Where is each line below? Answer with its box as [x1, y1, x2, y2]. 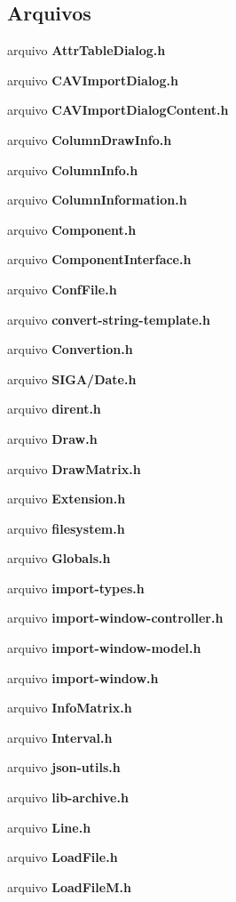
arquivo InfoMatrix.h [7, 698, 132, 717]
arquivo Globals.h [7, 549, 111, 568]
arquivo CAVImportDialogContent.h [7, 101, 229, 119]
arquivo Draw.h [7, 429, 98, 447]
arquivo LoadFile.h [7, 848, 118, 866]
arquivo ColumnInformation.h [7, 190, 187, 209]
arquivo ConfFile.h [7, 279, 117, 298]
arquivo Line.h [7, 817, 91, 836]
